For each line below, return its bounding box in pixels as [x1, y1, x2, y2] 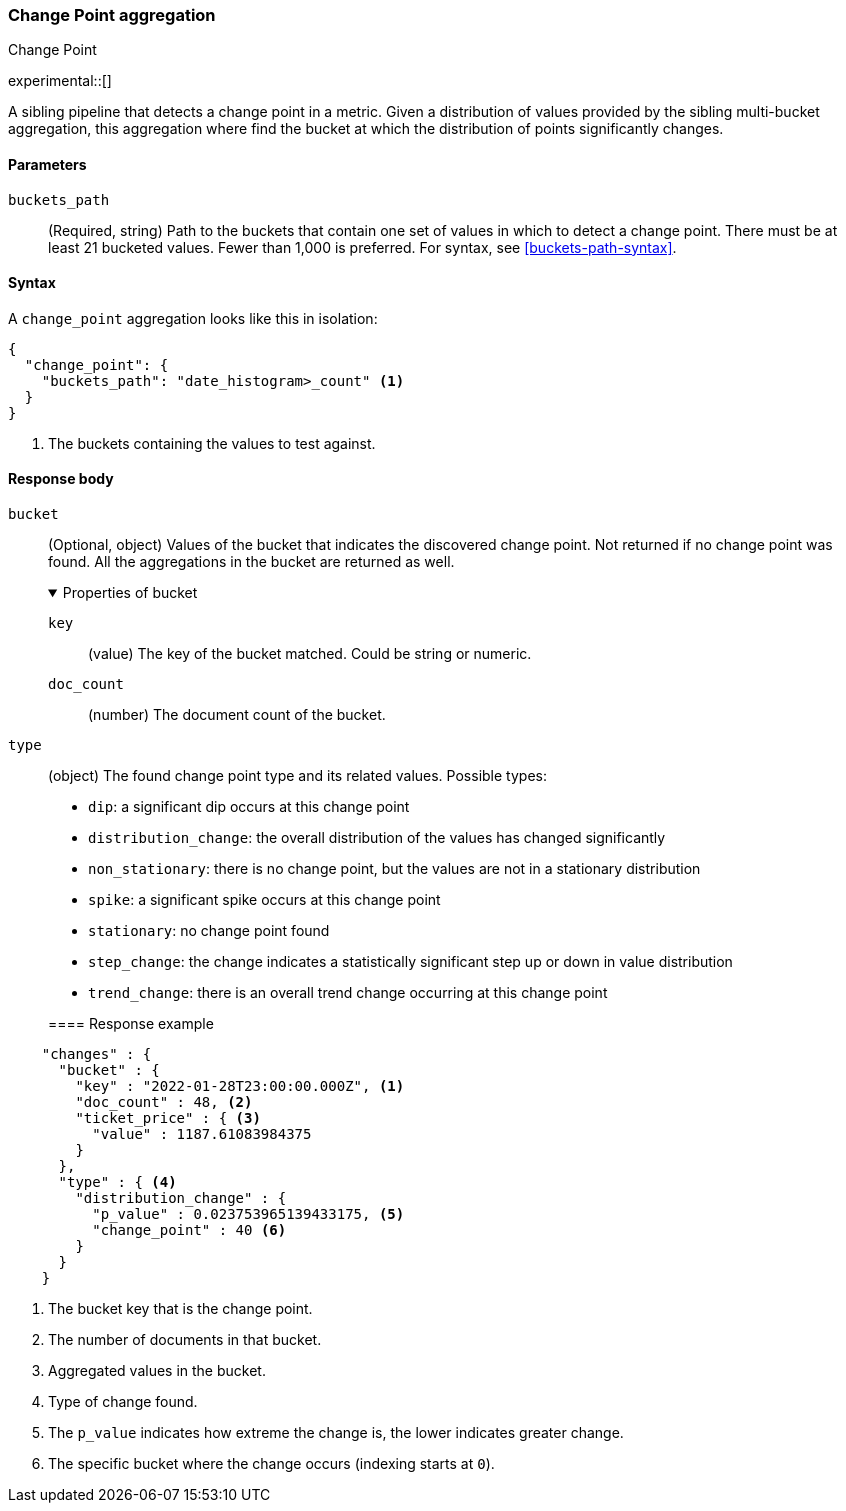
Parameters [8, 155, 87, 173]
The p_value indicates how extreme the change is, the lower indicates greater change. [48, 1424, 624, 1442]
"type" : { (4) [58, 1174, 177, 1191]
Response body [8, 470, 114, 488]
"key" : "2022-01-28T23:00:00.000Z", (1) [75, 1078, 405, 1095]
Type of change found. [48, 1393, 198, 1411]
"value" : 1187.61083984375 [92, 1126, 312, 1143]
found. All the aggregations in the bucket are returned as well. [48, 553, 455, 571]
